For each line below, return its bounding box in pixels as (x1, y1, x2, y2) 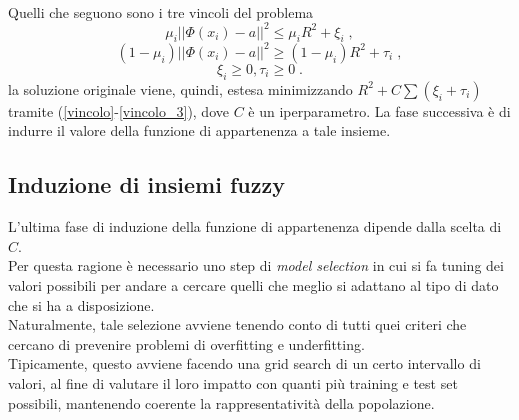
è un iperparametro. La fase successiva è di (248, 100, 511, 121)
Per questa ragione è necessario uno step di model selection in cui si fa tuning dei (8, 255, 504, 276)
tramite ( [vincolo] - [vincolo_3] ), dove (8, 100, 229, 121)
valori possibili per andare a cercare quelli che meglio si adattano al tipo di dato (8, 274, 499, 295)
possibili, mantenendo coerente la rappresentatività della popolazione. (8, 392, 435, 413)
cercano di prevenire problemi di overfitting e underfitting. (8, 333, 365, 354)
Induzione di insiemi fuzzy (8, 169, 285, 200)
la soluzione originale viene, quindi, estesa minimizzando (8, 78, 353, 99)
